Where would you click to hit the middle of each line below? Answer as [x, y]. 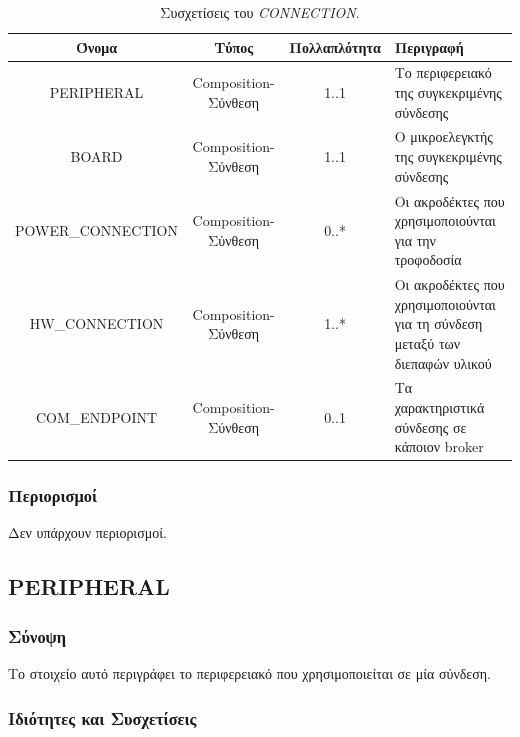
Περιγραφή [429, 46]
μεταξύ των [427, 342]
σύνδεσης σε [430, 426]
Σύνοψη [37, 635]
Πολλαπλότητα [335, 46]
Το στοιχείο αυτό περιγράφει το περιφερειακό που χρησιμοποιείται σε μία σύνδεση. [249, 673]
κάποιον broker [439, 446]
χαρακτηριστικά [439, 406]
